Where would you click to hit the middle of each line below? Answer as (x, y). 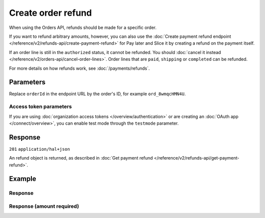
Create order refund (51, 13)
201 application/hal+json (40, 149)
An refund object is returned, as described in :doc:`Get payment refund (81, 158)
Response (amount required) (44, 206)
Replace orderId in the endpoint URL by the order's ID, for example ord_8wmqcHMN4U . (97, 94)
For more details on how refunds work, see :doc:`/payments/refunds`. (79, 68)
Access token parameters (40, 107)
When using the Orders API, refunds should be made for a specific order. (83, 27)
